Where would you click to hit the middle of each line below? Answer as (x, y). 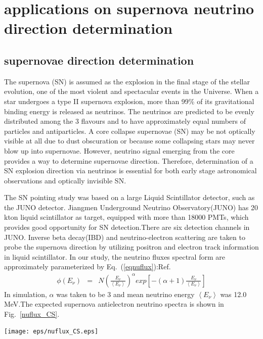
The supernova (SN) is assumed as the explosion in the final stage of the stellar (127, 81)
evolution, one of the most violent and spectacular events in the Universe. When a (131, 91)
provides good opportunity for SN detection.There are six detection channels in (127, 227)
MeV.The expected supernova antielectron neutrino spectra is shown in (114, 304)
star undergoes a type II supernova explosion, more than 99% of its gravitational (129, 101)
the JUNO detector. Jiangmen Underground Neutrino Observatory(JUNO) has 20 (131, 207)
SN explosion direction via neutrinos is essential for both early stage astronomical (130, 171)
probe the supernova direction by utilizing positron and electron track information (131, 247)
